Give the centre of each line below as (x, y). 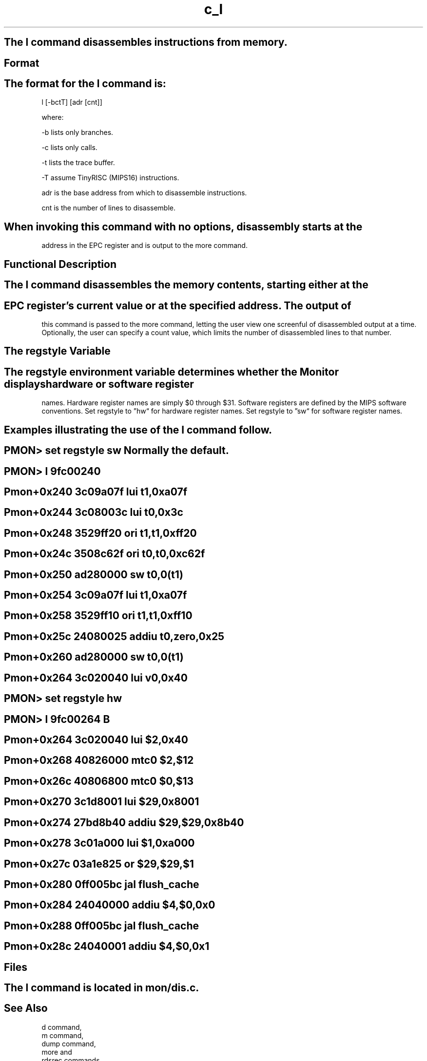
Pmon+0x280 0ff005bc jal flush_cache (102, 884)
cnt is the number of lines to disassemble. (109, 208)
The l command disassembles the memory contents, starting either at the (186, 285)
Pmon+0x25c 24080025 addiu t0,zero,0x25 (114, 636)
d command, (62, 1027)
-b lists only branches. (78, 133)
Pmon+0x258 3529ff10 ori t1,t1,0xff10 (98, 616)
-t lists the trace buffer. (78, 163)
